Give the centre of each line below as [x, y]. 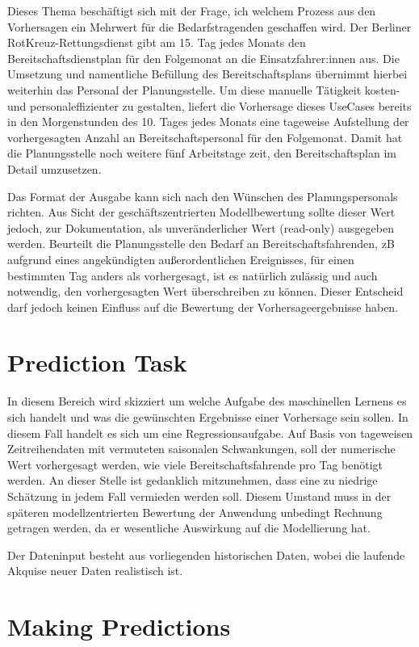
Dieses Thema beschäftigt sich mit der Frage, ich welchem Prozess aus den [192, 11]
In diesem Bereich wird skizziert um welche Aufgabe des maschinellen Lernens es [207, 401]
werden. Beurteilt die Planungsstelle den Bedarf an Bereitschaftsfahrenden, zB [201, 244]
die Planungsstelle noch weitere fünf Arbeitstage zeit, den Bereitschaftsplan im [202, 153]
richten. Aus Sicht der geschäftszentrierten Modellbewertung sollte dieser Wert [201, 212]
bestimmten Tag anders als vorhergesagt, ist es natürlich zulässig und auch [193, 275]
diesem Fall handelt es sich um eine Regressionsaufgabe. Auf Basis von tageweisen [210, 433]
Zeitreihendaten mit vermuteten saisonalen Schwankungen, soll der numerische [201, 449]
